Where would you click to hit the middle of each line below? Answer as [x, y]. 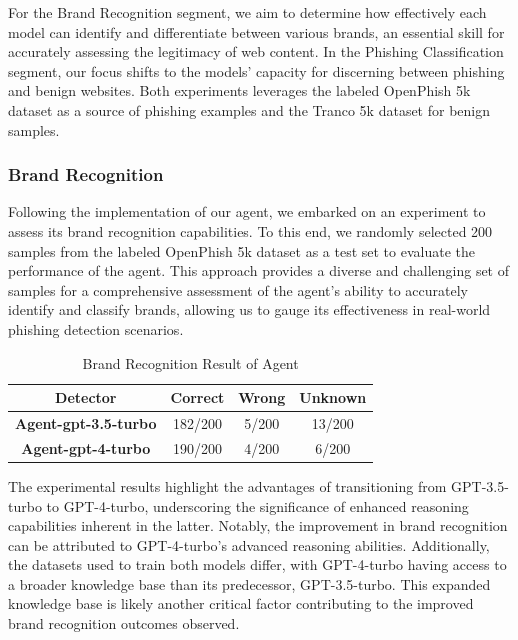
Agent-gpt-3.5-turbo [86, 422]
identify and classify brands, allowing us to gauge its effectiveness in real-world [249, 309]
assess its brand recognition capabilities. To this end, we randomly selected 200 [250, 230]
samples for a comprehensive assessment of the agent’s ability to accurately [238, 289]
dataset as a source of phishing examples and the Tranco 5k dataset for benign [249, 109]
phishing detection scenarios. [96, 328]
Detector [86, 397]
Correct [197, 397]
